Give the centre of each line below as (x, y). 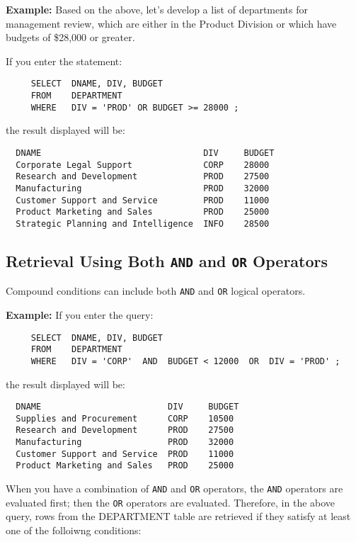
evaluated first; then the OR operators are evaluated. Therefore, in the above (171, 502)
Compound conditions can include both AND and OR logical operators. (156, 291)
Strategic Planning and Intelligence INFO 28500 (143, 224)
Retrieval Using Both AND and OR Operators (167, 260)
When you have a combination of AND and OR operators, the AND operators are (174, 489)
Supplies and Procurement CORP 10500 (125, 418)
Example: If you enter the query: (80, 314)
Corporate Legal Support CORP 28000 (143, 165)
